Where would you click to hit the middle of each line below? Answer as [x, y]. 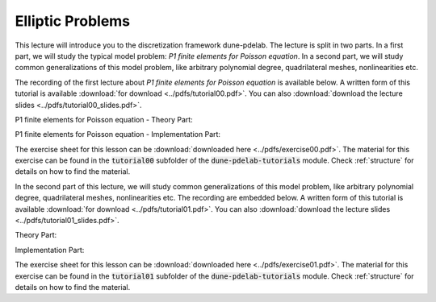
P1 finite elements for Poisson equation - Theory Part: [104, 119]
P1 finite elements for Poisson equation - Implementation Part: [118, 134]
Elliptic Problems [73, 21]
